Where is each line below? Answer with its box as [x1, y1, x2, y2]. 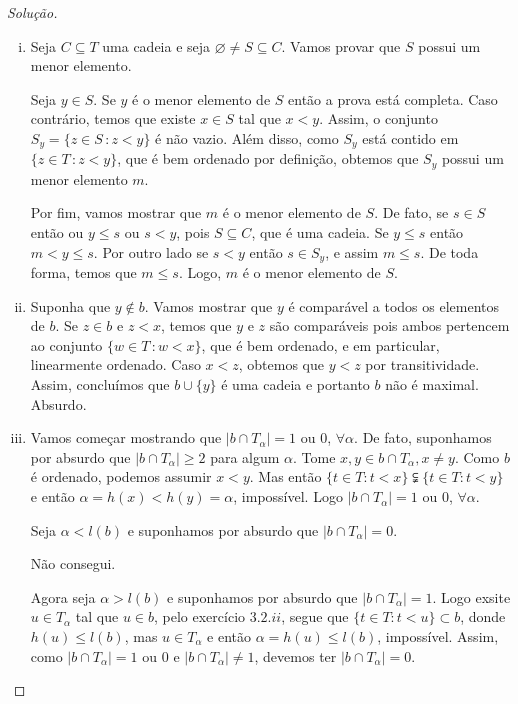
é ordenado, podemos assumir [30, 466, 212, 487]
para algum [210, 446, 280, 467]
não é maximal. [385, 374, 479, 395]
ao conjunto [30, 334, 103, 355]
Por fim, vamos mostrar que [30, 202, 202, 223]
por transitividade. [365, 354, 480, 375]
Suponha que [30, 295, 111, 316]
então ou [30, 222, 84, 243]
